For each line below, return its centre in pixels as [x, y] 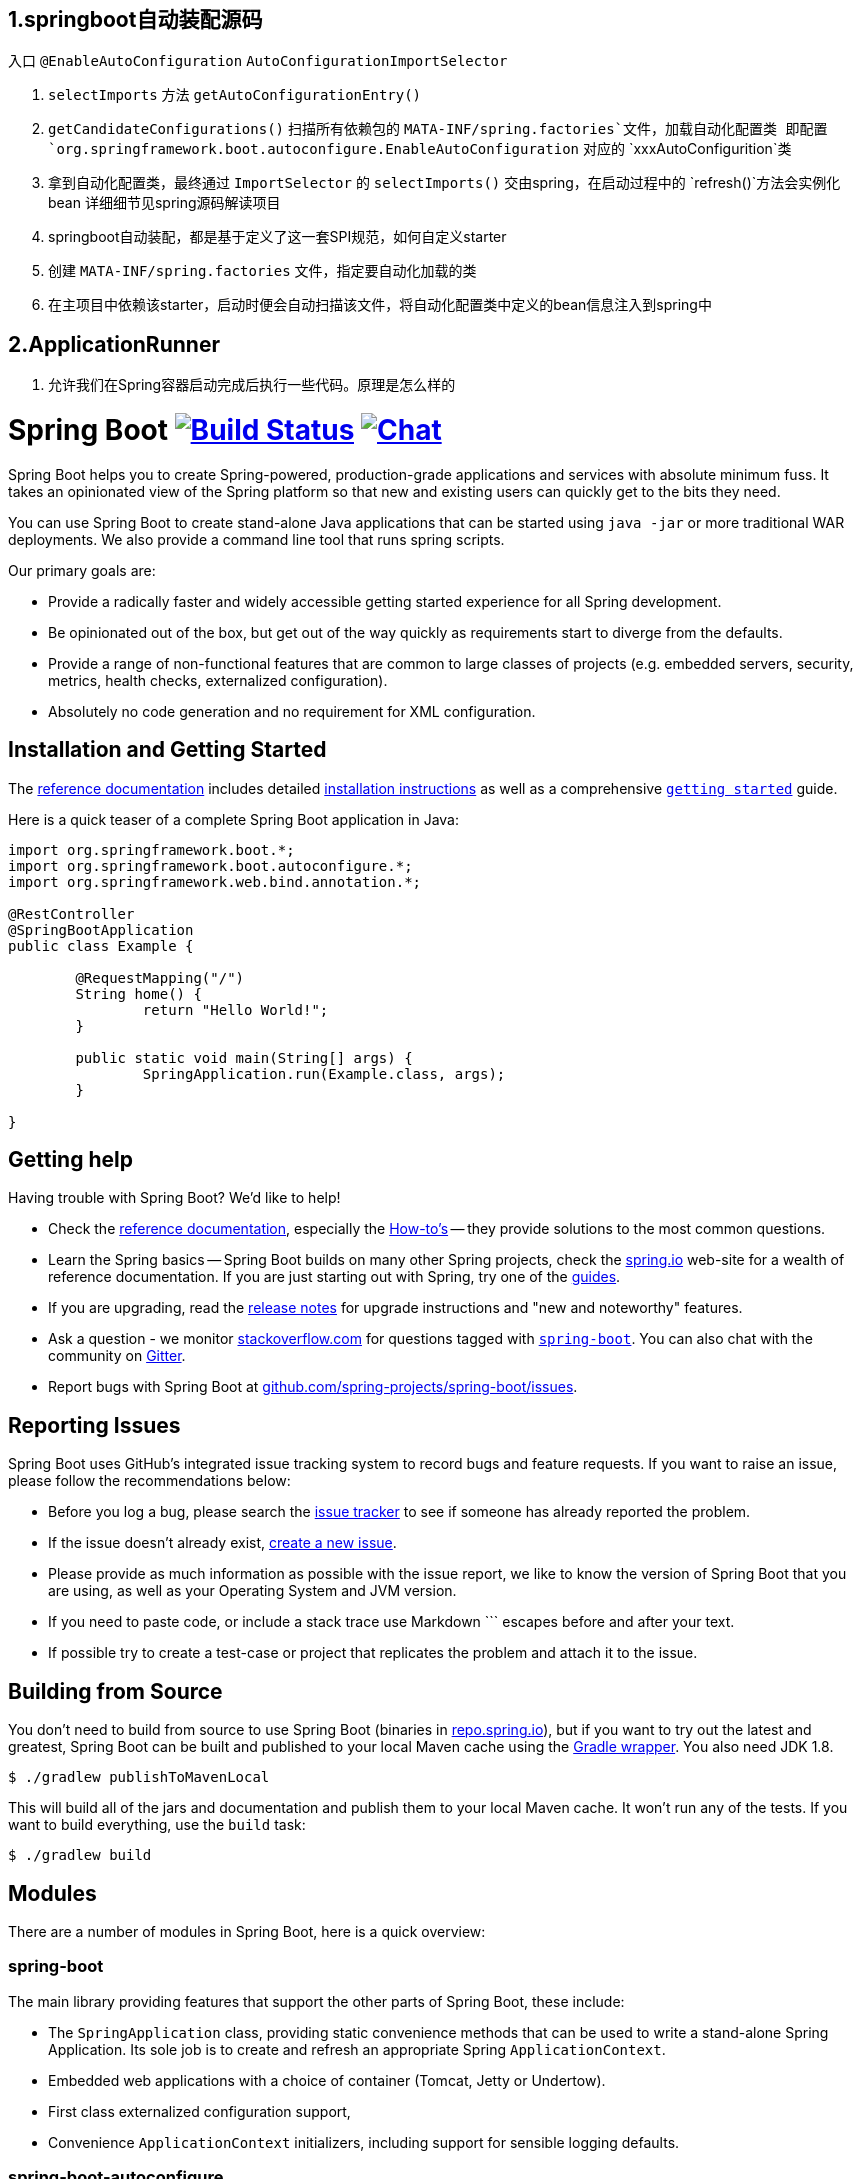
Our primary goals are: [82, 570]
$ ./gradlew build [80, 1855]
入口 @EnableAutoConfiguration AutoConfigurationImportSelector [258, 61]
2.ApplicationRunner [114, 344]
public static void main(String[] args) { [244, 1057]
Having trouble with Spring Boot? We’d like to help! [174, 1198]
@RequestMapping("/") [160, 977]
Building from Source [115, 1691]
